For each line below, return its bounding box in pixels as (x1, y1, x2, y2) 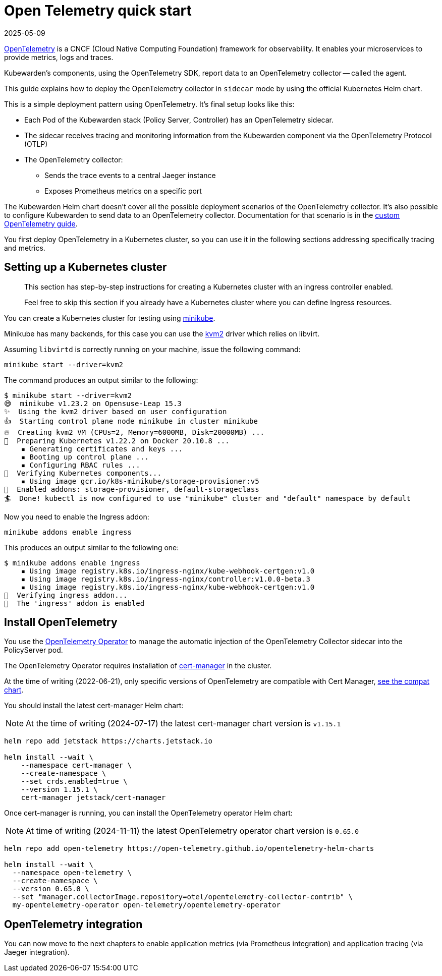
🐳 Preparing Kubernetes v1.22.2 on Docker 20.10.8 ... (4, 436, 230, 445)
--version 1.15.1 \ (21, 785, 98, 794)
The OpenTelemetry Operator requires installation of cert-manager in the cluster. (4, 661, 272, 670)
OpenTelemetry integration (4, 917, 143, 931)
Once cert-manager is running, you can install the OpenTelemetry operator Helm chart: (4, 809, 293, 818)
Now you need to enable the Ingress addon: (4, 512, 149, 521)
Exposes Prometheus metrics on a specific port (44, 186, 202, 195)
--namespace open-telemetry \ (12, 869, 132, 877)
